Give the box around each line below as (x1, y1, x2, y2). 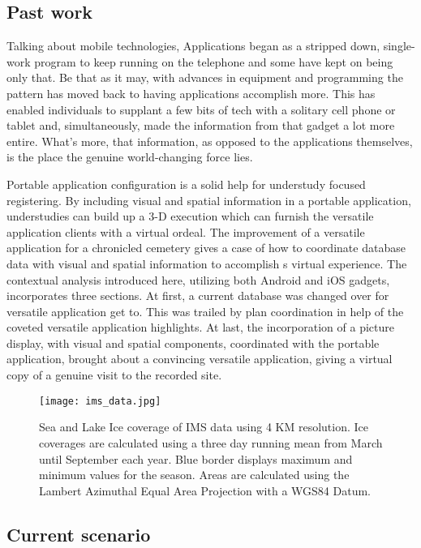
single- (383, 37, 415, 54)
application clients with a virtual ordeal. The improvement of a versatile (6, 223, 365, 240)
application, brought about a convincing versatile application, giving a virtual (6, 350, 393, 367)
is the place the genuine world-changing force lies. (6, 148, 253, 165)
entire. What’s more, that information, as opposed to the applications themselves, (6, 132, 413, 149)
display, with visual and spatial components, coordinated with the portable (6, 334, 380, 351)
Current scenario (6, 521, 151, 546)
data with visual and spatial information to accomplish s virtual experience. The (6, 255, 407, 272)
